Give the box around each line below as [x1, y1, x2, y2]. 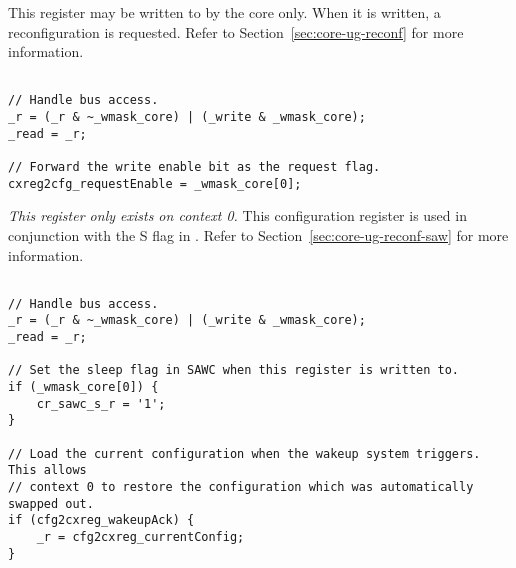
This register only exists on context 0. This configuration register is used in [8, 205, 467, 226]
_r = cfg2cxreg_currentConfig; [36, 530, 245, 544]
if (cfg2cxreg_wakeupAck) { [8, 513, 195, 528]
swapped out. [8, 496, 94, 511]
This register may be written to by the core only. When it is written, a [8, 2, 441, 22]
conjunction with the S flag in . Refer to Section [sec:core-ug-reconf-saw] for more [8, 224, 509, 245]
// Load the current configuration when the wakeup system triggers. [8, 446, 481, 461]
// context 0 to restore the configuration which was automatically [8, 480, 474, 495]
